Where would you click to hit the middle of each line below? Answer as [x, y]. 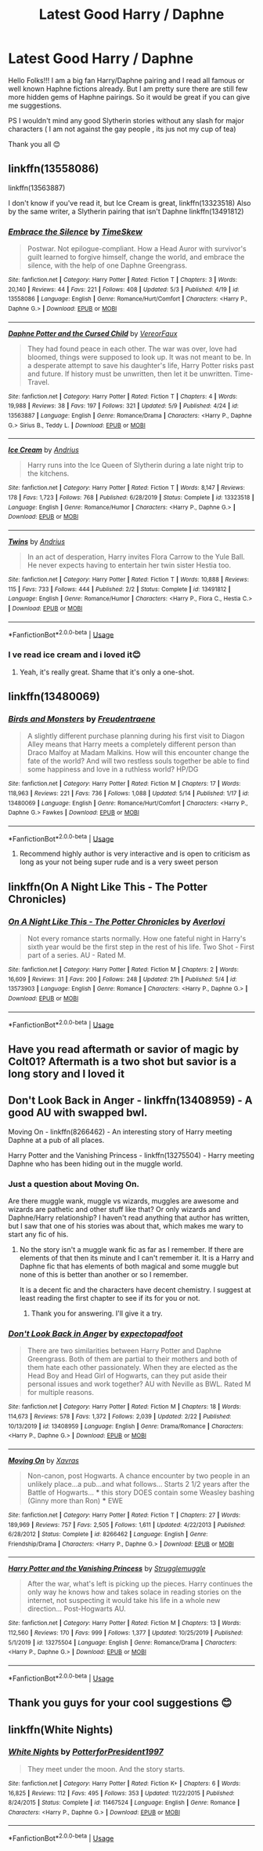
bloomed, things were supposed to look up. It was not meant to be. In [139, 357]
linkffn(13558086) [54, 169]
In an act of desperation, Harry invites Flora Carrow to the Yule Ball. [136, 557]
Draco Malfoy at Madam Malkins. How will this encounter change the [138, 753]
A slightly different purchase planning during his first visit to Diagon [136, 736]
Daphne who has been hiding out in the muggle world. [95, 1163]
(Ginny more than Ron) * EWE [75, 1500]
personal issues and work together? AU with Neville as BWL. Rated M [139, 1384]
